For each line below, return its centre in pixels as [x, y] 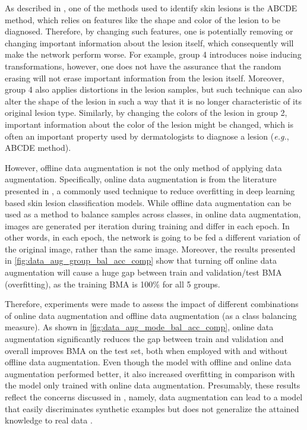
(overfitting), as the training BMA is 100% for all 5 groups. [113, 284]
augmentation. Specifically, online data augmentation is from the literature [141, 179]
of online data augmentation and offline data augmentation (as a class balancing [151, 315]
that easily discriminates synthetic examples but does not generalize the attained [152, 408]
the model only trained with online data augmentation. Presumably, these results [153, 385]
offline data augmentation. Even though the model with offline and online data [148, 362]
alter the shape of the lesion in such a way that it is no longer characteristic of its [153, 101]
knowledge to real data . [49, 420]
